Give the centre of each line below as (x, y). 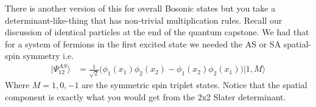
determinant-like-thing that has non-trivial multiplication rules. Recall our (144, 20)
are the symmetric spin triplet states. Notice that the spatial (195, 85)
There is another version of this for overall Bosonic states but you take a (140, 8)
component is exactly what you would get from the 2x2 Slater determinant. (146, 96)
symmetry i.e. (48, 56)
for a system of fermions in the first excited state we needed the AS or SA (143, 43)
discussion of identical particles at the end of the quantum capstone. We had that (157, 32)
